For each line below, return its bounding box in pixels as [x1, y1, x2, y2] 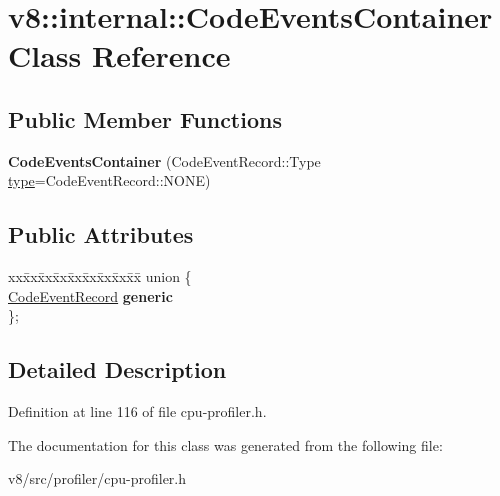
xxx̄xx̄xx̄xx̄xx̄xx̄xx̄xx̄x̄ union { [8, 266, 192, 287]
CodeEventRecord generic [8, 285, 173, 306]
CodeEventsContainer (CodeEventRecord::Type [8, 150, 321, 171]
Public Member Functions [8, 103, 282, 134]
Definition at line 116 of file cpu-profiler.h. [8, 401, 267, 422]
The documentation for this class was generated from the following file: [8, 434, 443, 455]
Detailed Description [8, 354, 227, 385]
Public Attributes [8, 219, 194, 250]
